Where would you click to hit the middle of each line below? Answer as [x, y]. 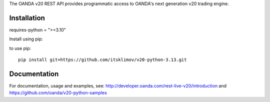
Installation [27, 18]
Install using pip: [26, 39]
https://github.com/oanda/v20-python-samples [58, 93]
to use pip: [20, 48]
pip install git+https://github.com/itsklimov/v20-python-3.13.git [102, 60]
